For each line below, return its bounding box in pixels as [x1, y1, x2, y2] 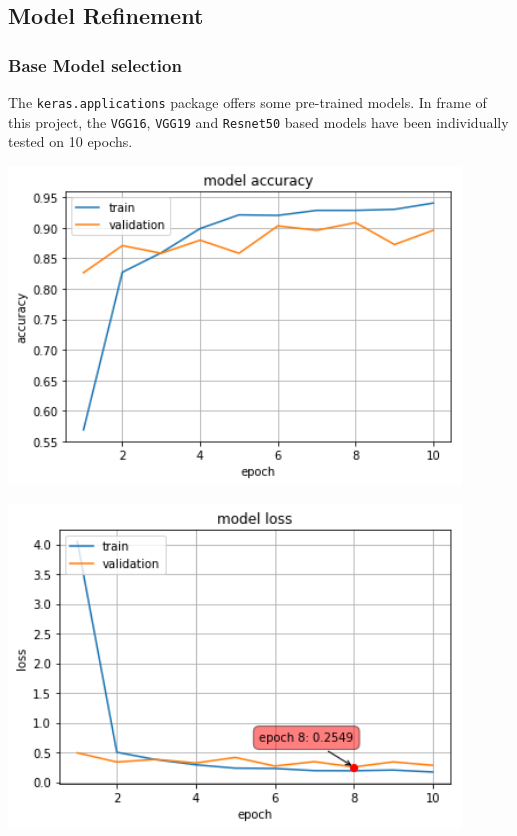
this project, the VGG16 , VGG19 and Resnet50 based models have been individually [8, 111, 509, 132]
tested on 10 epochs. [8, 131, 133, 152]
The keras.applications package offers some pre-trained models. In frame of [8, 92, 487, 112]
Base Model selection [8, 52, 182, 77]
